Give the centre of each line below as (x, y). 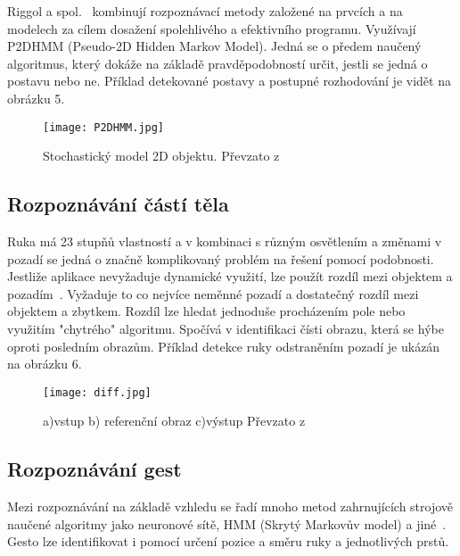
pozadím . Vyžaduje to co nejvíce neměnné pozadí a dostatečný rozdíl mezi (213, 293)
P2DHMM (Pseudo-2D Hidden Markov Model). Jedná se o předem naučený (214, 46)
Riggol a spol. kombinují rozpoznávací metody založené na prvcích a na (205, 11)
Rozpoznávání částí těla (118, 204)
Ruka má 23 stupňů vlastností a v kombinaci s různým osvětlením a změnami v (225, 241)
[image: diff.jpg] (97, 392)
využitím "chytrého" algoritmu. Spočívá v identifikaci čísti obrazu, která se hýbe (226, 328)
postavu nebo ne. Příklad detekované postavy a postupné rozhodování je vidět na (229, 81)
